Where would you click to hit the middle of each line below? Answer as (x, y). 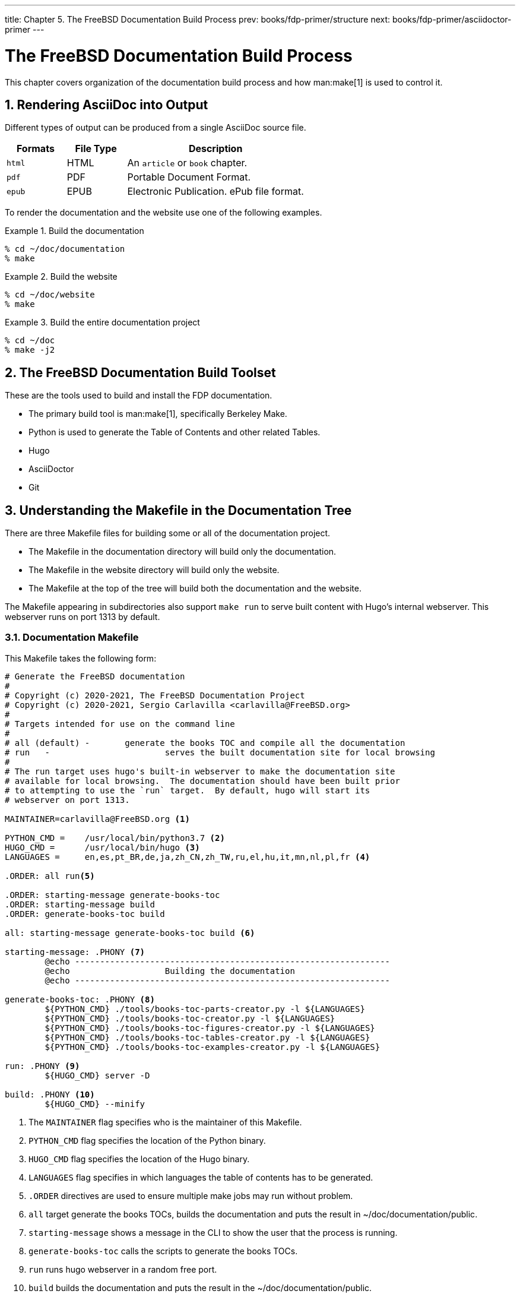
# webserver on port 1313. (67, 800)
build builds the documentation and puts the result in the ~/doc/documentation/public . (200, 1287)
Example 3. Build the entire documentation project (102, 322)
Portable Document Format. (189, 177)
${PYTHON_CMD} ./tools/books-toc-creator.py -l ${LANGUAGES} (190, 1018)
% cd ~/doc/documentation (65, 249)
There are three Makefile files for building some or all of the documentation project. (168, 533)
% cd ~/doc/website (50, 295)
